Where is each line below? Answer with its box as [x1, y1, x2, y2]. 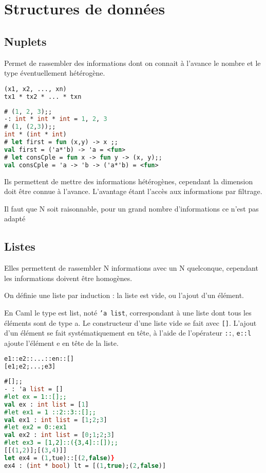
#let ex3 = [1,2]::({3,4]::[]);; [4, 439, 118, 447]
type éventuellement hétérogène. [4, 67, 105, 78]
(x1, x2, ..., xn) [4, 85, 67, 93]
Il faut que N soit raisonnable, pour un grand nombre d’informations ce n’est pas [4, 203, 259, 214]
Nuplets [4, 33, 47, 49]
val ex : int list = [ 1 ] [4, 400, 89, 408]
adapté [4, 213, 26, 224]
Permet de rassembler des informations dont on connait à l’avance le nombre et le [4, 57, 261, 68]
